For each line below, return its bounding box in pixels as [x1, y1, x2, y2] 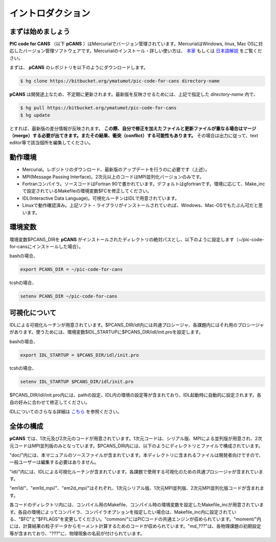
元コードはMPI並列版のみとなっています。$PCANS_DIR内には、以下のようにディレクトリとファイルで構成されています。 [9, 443, 263, 449]
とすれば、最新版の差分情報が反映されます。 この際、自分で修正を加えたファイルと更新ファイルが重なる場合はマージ [9, 125, 257, 132]
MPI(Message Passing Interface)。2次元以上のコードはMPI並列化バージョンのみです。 [22, 174, 204, 180]
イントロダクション [9, 8, 90, 19]
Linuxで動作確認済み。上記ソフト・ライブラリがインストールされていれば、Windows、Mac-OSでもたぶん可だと [22, 202, 259, 208]
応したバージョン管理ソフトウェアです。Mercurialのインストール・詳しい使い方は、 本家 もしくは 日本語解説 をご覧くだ [9, 48, 262, 54]
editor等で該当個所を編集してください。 [9, 140, 94, 146]
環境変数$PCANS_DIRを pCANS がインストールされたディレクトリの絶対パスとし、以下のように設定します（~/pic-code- [9, 236, 264, 243]
